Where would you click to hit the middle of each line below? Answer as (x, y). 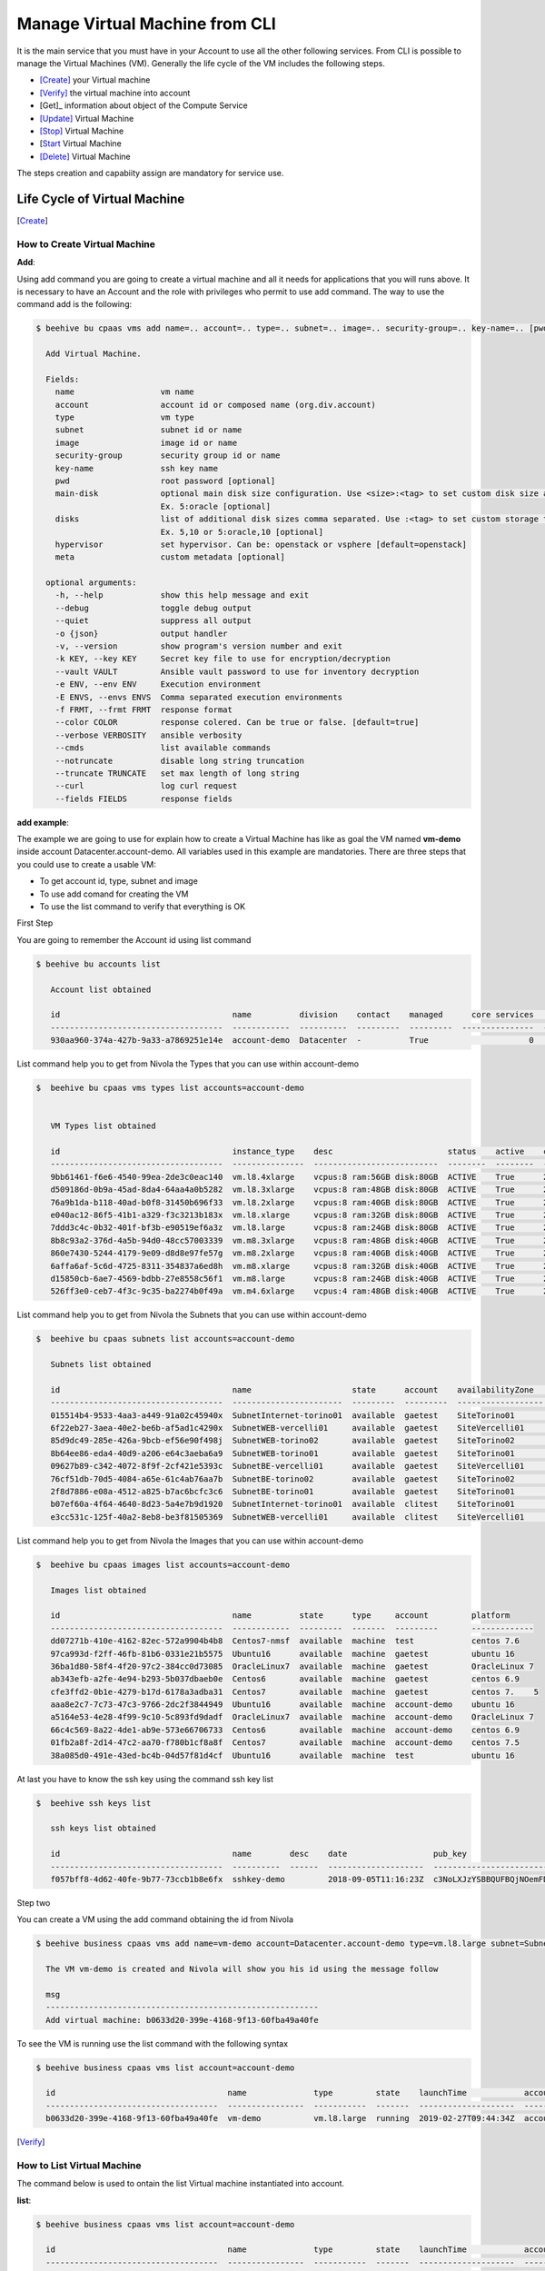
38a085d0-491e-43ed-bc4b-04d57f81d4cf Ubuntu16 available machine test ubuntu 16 (282, 1755)
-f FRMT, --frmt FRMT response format (144, 709)
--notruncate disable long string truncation (179, 760)
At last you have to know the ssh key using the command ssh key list (145, 1779)
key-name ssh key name (136, 468)
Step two (34, 1902)
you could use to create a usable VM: (86, 864)
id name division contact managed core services (292, 1015)
